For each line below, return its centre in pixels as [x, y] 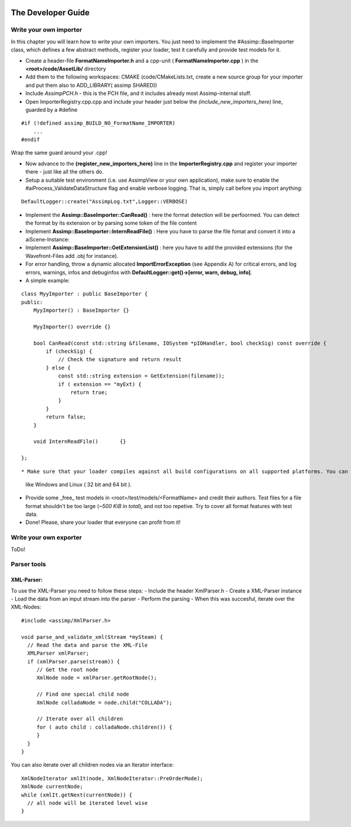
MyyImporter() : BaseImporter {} [81, 310]
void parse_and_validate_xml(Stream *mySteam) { [92, 637]
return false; [66, 417]
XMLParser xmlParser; [58, 653]
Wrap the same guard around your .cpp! [59, 153]
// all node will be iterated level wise [87, 803]
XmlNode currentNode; [52, 787]
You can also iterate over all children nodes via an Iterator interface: [92, 765]
